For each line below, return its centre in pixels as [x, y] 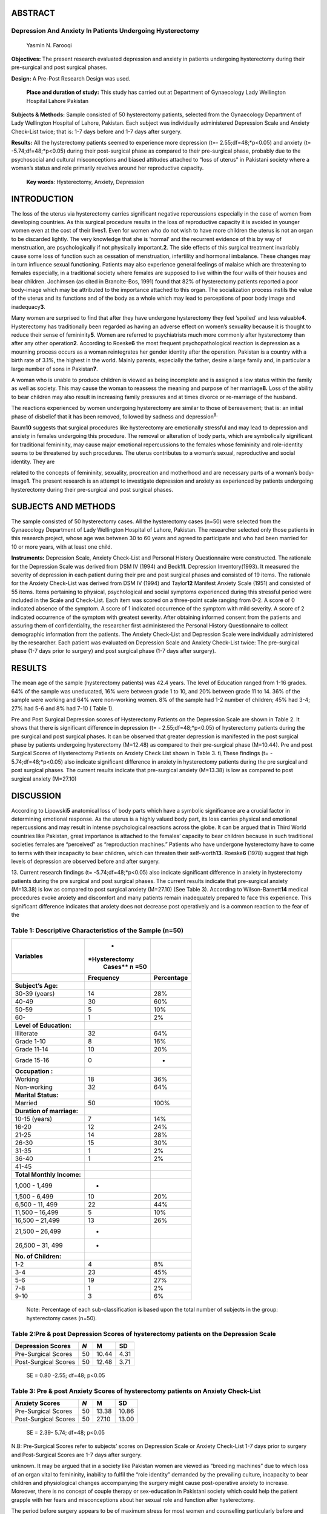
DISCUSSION [36, 796]
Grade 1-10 [30, 1042]
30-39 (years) [35, 994]
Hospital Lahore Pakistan [58, 101]
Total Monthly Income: [48, 1175]
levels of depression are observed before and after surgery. [86, 861]
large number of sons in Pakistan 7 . [54, 369]
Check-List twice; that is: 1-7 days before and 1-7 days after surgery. [96, 131]
